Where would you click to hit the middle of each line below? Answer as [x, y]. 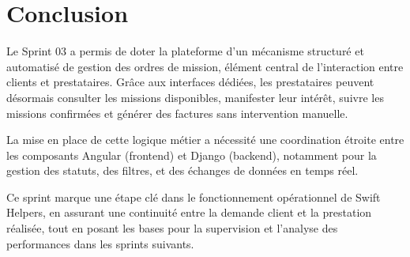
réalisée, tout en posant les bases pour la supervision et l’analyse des [172, 228]
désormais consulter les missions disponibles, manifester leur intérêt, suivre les [195, 97]
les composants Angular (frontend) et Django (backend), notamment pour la [192, 155]
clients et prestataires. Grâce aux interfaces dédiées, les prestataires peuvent [190, 82]
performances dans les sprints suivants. [100, 243]
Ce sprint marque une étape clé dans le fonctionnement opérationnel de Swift [194, 197]
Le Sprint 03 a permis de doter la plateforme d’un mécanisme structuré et [185, 51]
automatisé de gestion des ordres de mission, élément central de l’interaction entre [205, 66]
